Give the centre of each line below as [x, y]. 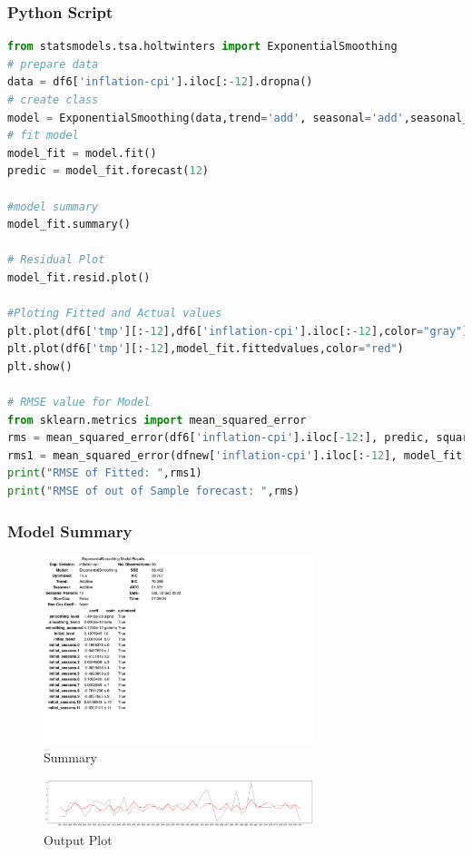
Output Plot [78, 839]
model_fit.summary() [69, 225]
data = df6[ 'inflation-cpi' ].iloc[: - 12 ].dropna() [160, 82]
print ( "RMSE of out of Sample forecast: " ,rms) [154, 491]
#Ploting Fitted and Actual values [115, 314]
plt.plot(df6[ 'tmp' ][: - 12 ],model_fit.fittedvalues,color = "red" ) [206, 349]
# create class [53, 100]
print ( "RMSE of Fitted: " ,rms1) [105, 473]
